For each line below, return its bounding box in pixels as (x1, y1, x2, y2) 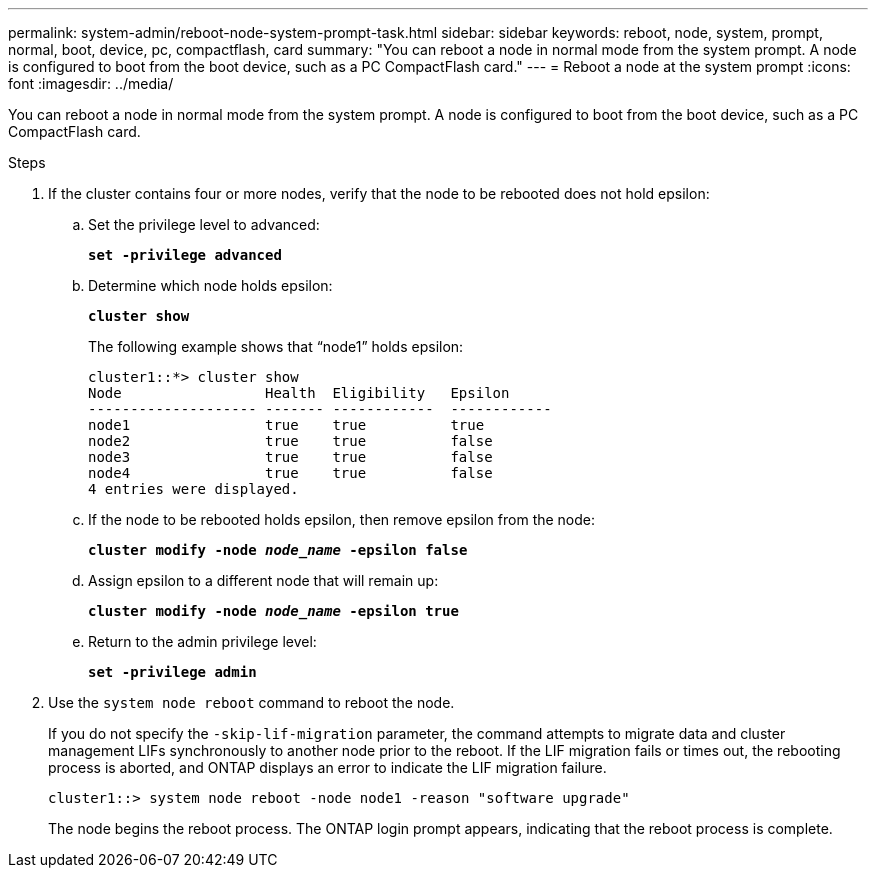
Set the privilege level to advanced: (88, 216, 320, 233)
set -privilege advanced (88, 247, 282, 263)
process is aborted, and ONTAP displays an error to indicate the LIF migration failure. (48, 759, 607, 776)
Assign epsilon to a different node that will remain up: (88, 572, 439, 589)
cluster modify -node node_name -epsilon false (88, 542, 468, 558)
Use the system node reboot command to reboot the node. (48, 694, 455, 711)
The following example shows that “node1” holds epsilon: (88, 338, 464, 355)
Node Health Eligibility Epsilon (88, 385, 510, 401)
